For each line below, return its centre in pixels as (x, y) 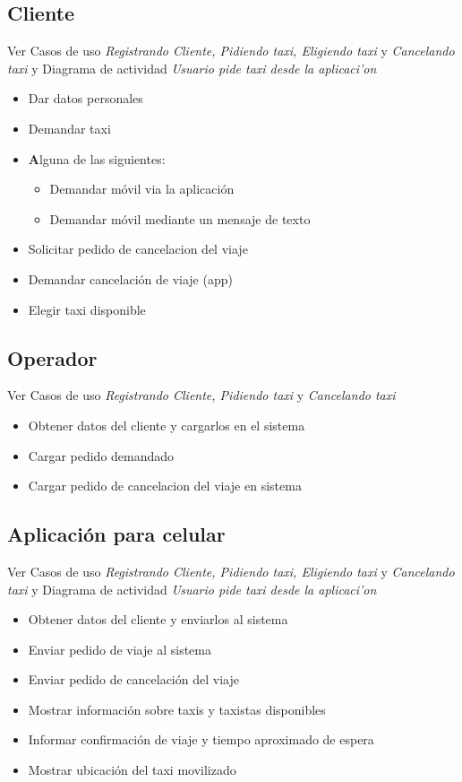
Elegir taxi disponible (87, 309)
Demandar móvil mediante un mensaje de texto (180, 218)
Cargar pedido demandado (101, 455)
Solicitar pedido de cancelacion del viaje (138, 249)
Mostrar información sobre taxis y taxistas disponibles (177, 709)
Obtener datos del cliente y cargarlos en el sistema (167, 425)
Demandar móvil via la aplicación (142, 189)
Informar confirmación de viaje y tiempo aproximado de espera (201, 739)
